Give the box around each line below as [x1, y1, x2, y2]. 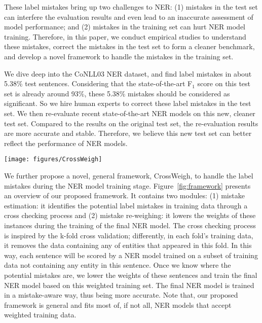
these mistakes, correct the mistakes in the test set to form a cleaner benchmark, [4, 41, 255, 52]
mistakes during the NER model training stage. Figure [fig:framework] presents [4, 180, 251, 191]
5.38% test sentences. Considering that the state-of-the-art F [4, 78, 193, 89]
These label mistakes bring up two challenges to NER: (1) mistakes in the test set [4, 2, 258, 12]
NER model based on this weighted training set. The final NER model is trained [4, 279, 254, 290]
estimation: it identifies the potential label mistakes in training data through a [4, 200, 248, 210]
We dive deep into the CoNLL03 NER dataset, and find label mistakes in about [4, 68, 252, 79]
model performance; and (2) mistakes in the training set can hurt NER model [4, 21, 245, 32]
